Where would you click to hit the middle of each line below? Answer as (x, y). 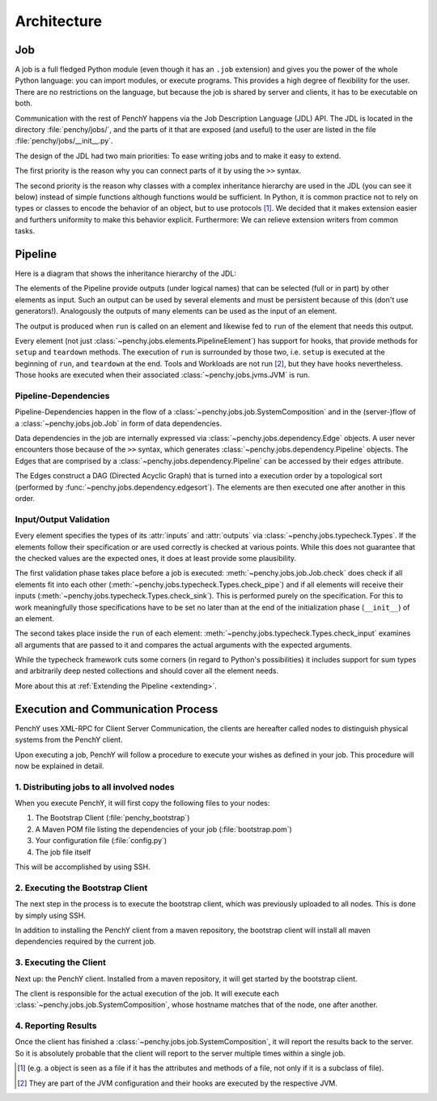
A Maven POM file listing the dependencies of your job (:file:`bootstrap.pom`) (164, 829)
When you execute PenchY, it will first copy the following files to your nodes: (142, 803)
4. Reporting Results (56, 1026)
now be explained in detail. (59, 765)
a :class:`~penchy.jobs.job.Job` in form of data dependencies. (119, 423)
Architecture (59, 21)
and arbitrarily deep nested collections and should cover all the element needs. (147, 671)
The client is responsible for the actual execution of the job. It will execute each (147, 993)
